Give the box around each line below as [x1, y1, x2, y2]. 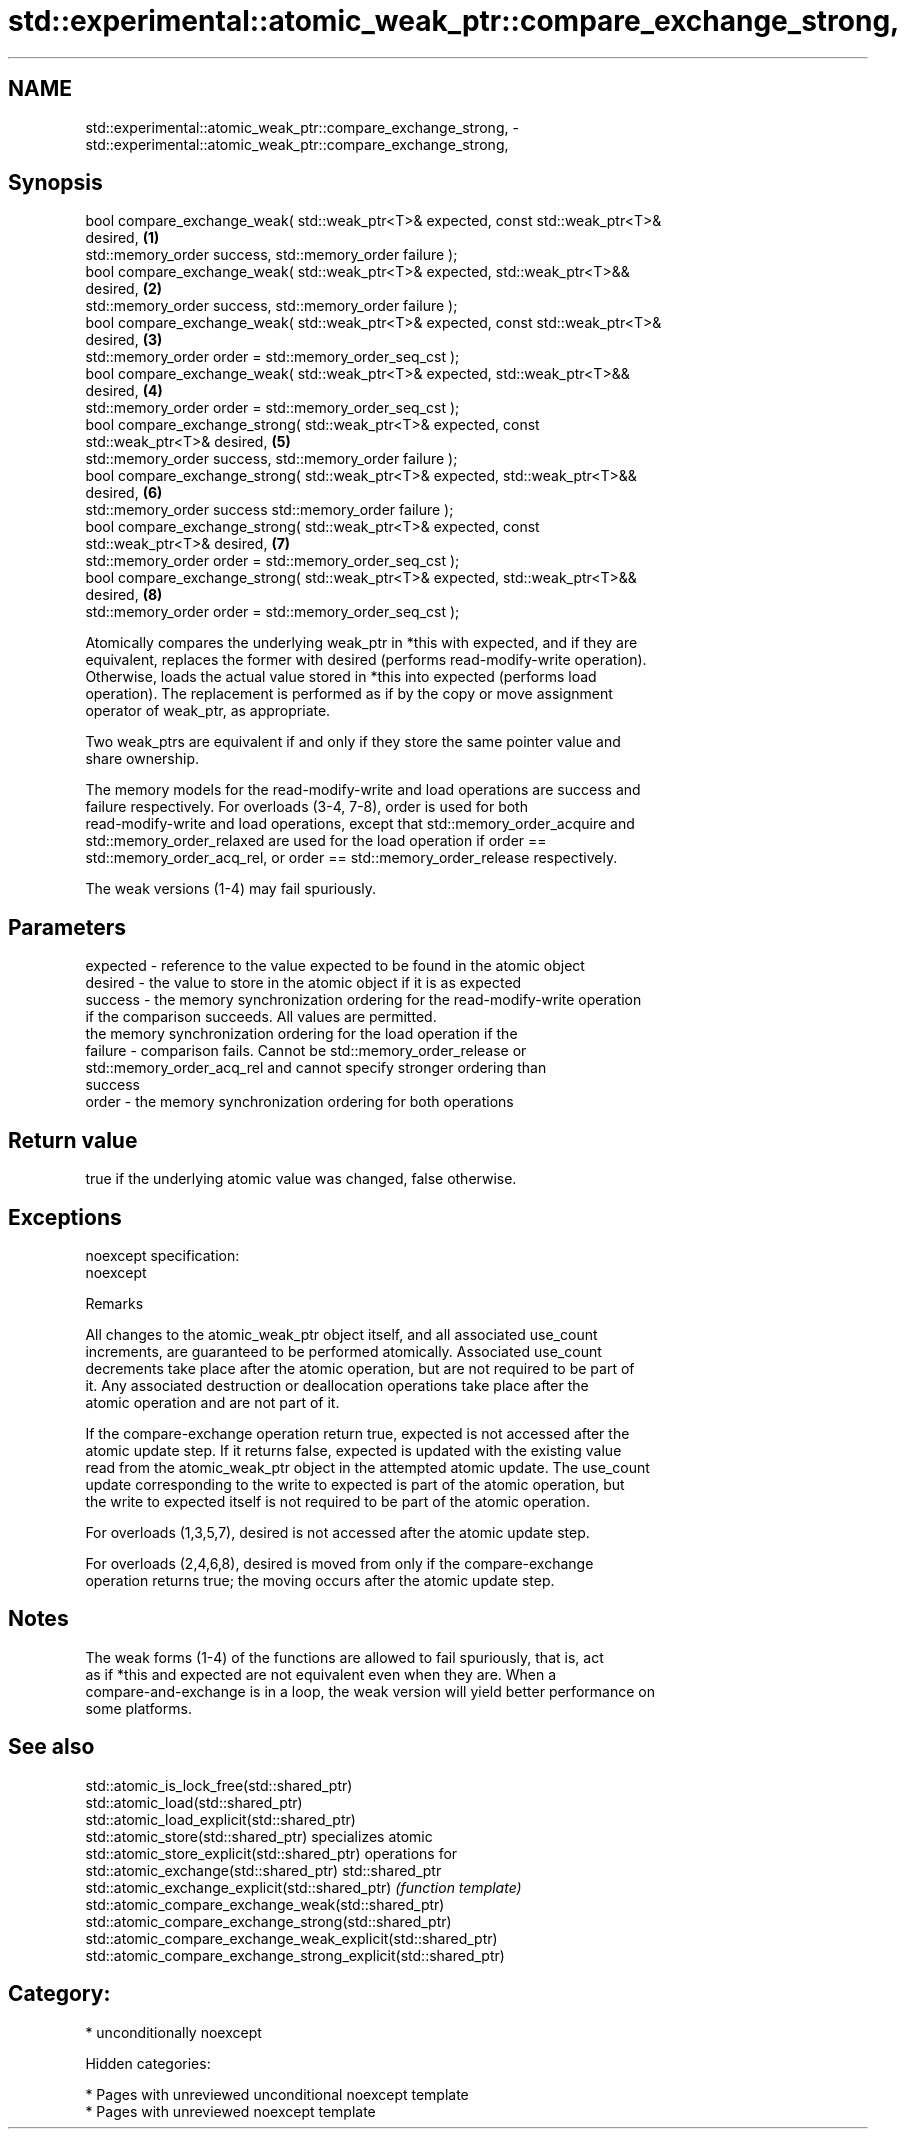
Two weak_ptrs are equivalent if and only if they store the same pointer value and [85, 733, 621, 751]
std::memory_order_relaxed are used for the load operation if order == [85, 832, 547, 850]
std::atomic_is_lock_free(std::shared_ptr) [85, 1776, 353, 1794]
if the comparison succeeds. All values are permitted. [85, 1008, 437, 1026]
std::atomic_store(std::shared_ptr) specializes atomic [85, 1827, 433, 1845]
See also [8, 1734, 95, 1760]
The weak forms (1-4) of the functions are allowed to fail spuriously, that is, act [85, 1648, 604, 1666]
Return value [8, 1127, 138, 1153]
